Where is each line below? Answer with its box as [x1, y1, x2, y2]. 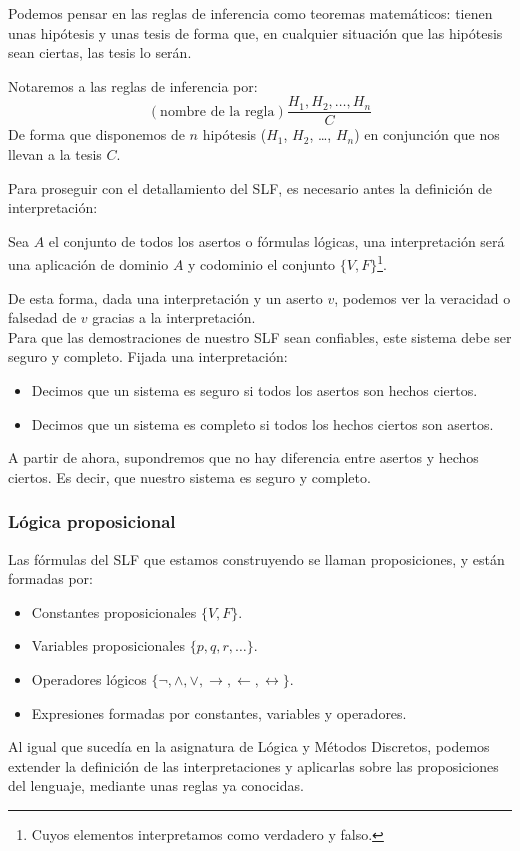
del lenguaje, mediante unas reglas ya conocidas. [8, 775, 304, 796]
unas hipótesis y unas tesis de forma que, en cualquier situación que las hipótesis [8, 22, 503, 43]
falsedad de [8, 307, 77, 328]
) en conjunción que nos [354, 124, 500, 145]
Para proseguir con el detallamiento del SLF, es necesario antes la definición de [8, 177, 493, 198]
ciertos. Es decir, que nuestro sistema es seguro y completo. [8, 466, 371, 487]
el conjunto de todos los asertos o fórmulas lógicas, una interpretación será [48, 230, 505, 251]
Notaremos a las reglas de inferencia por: [8, 75, 258, 96]
